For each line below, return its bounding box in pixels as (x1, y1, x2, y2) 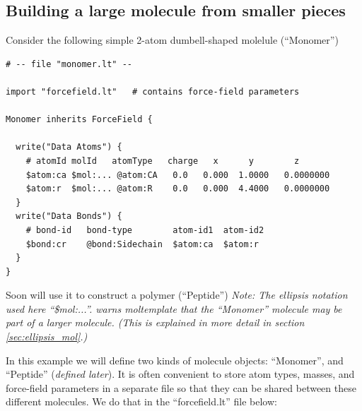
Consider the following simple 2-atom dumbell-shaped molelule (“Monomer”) (6, 32, 339, 47)
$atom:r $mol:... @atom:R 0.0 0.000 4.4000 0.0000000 (25, 184, 330, 194)
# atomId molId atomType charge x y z (25, 155, 300, 166)
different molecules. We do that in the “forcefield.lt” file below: (6, 394, 277, 409)
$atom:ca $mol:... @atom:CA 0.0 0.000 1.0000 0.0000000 (25, 169, 330, 180)
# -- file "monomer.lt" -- (6, 59, 132, 69)
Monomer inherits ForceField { (6, 114, 153, 125)
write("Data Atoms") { (16, 142, 122, 153)
